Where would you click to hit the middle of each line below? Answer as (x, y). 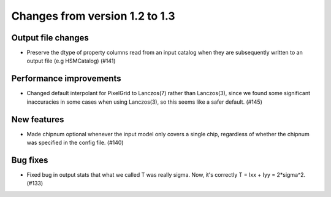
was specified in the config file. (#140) (75, 143)
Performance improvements (67, 79)
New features (38, 119)
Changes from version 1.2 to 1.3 (93, 16)
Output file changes (50, 38)
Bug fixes (30, 160)
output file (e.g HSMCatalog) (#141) (71, 61)
